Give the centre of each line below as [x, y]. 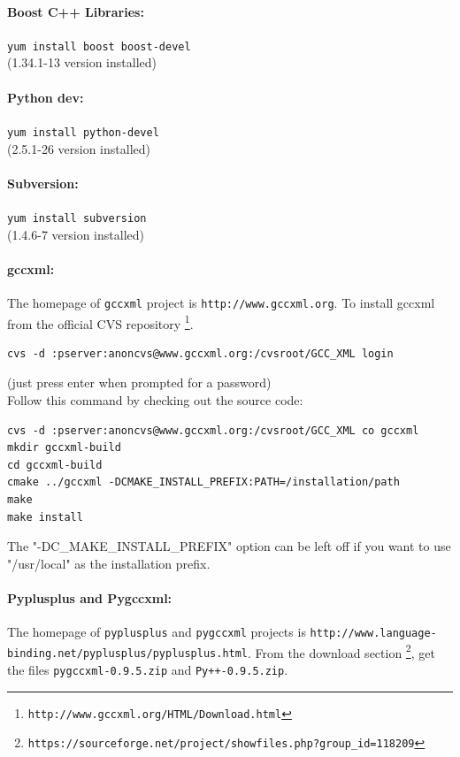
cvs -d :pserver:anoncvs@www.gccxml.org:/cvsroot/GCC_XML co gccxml [213, 430]
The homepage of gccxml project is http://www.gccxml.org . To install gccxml [221, 302]
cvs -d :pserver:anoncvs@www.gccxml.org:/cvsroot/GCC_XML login [200, 353]
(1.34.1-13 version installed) [82, 62]
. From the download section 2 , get [341, 651]
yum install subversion [77, 218]
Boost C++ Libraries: [76, 11]
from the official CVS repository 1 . [100, 322]
